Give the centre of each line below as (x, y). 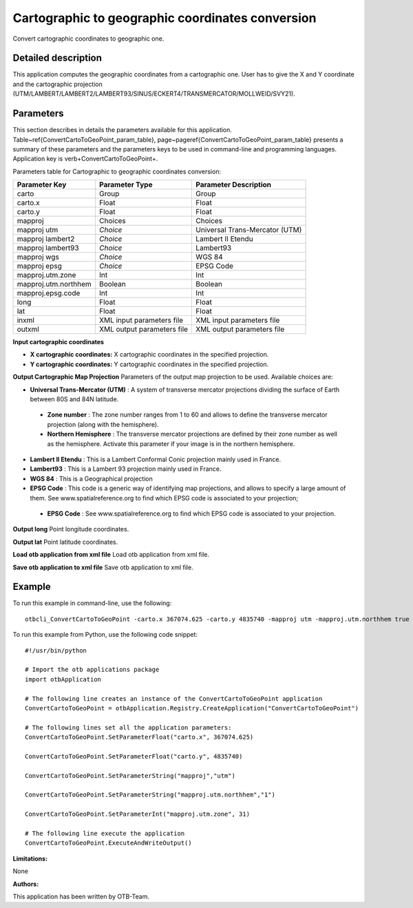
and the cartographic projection (58, 84)
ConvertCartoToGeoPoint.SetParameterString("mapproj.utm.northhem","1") (150, 795)
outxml (28, 329)
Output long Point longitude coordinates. (71, 529)
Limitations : (30, 858)
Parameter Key (42, 184)
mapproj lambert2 (46, 239)
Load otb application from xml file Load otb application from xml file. (111, 555)
